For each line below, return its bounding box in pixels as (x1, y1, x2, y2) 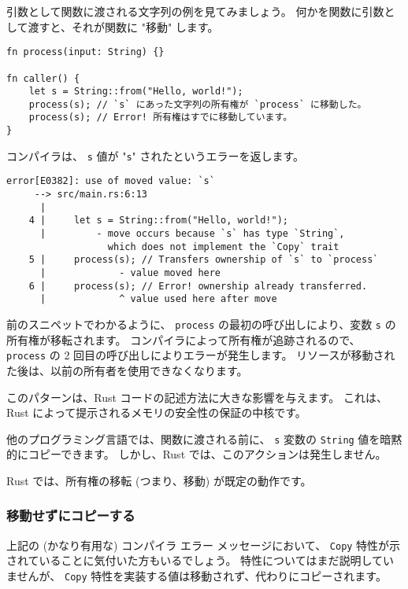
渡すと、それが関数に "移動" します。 (28, 18, 219, 35)
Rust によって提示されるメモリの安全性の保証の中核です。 (6, 404, 306, 421)
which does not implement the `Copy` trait (107, 241, 339, 252)
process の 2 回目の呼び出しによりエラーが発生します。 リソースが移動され (6, 347, 395, 363)
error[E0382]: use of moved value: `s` (6, 175, 215, 187)
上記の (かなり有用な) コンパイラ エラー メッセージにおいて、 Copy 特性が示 (6, 536, 401, 553)
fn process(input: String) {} (6, 46, 165, 58)
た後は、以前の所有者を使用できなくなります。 (6, 362, 248, 378)
